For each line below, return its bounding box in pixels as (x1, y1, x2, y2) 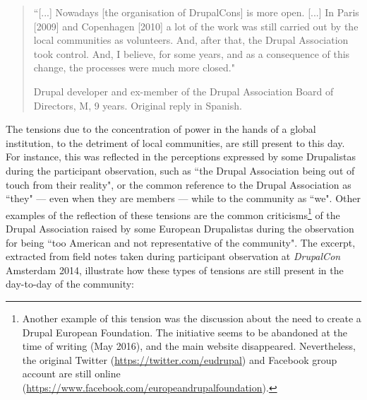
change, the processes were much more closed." (33, 60, 235, 75)
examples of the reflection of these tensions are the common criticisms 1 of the (6, 205, 340, 222)
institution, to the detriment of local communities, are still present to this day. (6, 135, 345, 150)
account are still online (22, 366, 121, 381)
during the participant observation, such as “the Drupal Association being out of (6, 163, 355, 177)
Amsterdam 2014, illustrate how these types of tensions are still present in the (6, 262, 344, 277)
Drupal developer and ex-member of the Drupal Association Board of (33, 83, 334, 98)
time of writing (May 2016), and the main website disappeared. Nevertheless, (22, 339, 356, 353)
